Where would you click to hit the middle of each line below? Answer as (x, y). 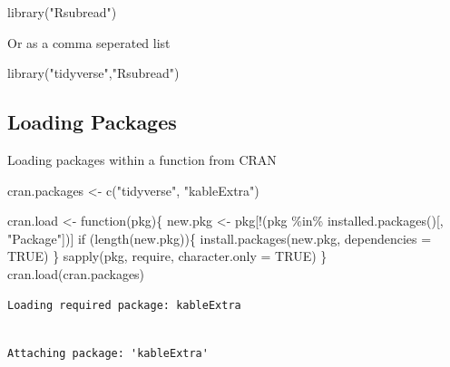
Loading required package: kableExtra (124, 305)
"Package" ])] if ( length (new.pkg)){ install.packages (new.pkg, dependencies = (220, 238)
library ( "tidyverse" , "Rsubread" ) (93, 73)
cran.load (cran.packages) (76, 273)
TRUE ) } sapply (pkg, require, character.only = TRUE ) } (167, 256)
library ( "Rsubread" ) (62, 12)
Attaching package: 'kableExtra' (108, 353)
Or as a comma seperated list (89, 42)
